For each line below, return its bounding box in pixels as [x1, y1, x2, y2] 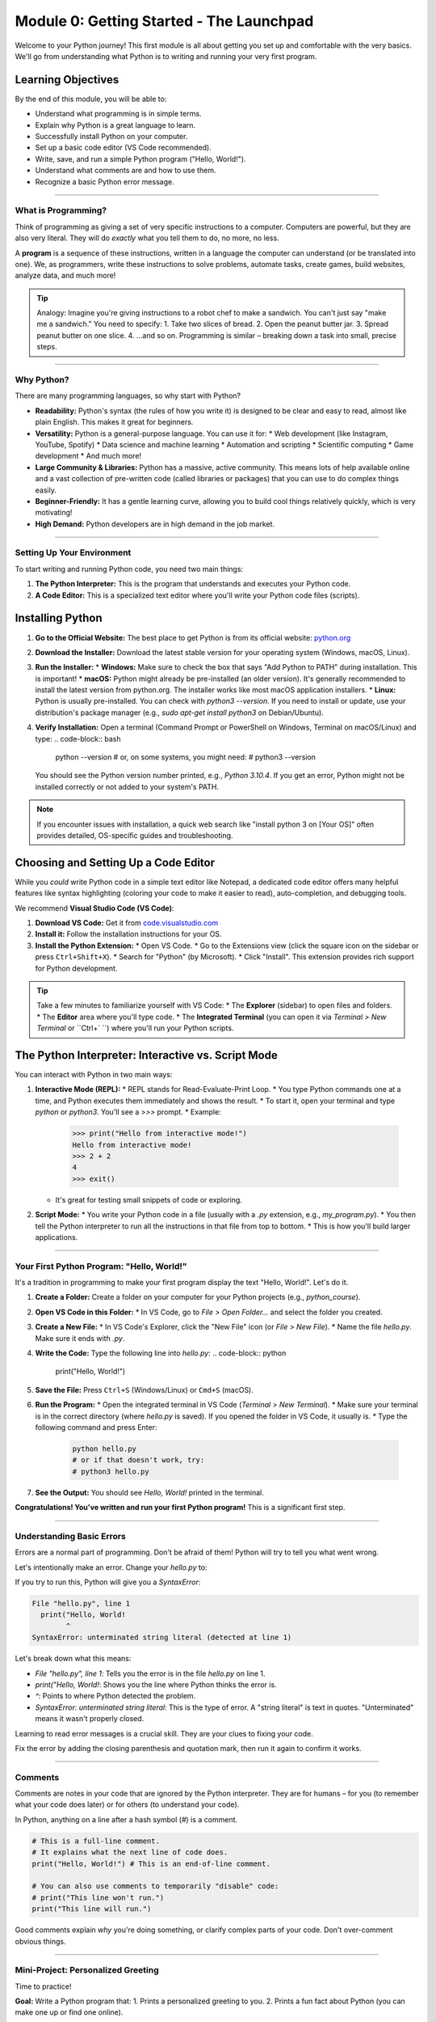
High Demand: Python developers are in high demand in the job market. [35, 518, 275, 529]
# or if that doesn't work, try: [72, 1456, 205, 1465]
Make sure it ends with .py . [35, 1333, 125, 1343]
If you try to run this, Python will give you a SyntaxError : [15, 1577, 201, 1587]
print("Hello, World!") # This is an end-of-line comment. [31, 1859, 270, 1868]
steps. [36, 342, 57, 352]
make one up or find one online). [15, 2007, 124, 2017]
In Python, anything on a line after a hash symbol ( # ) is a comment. [15, 1814, 238, 1824]
